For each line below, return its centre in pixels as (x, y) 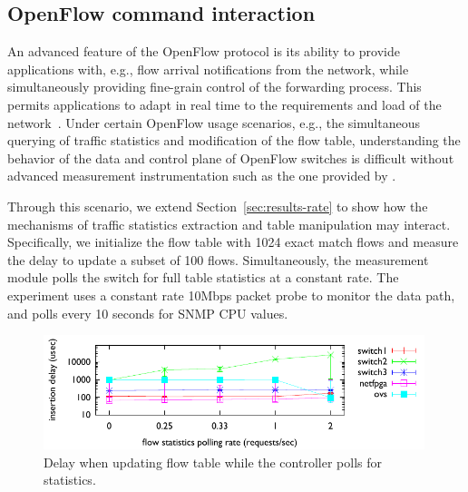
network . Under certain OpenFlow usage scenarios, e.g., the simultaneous (214, 122)
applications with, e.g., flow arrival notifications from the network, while (208, 69)
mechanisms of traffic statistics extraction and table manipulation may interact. (229, 224)
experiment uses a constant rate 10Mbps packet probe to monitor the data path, (231, 295)
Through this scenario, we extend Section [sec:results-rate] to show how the (218, 206)
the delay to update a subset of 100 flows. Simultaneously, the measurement (218, 259)
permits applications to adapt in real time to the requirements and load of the (224, 104)
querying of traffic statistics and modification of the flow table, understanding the (234, 140)
